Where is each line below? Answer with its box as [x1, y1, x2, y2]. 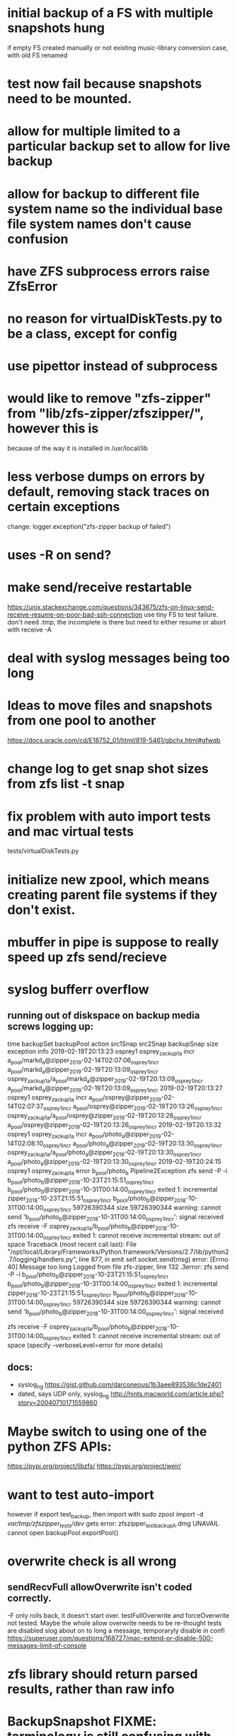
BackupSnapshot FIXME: [7, 1713, 157, 1730]
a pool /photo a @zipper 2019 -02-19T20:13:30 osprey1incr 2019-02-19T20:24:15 [7, 1158, 221, 1167]
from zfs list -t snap [7, 776, 125, 792]
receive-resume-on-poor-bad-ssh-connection [7, 610, 143, 619]
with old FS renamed [7, 51, 68, 59]
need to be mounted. [7, 91, 132, 107]
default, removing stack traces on [7, 484, 210, 500]
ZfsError [7, 278, 58, 295]
